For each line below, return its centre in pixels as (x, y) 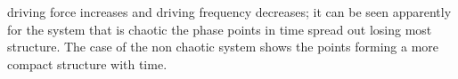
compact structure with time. (87, 63)
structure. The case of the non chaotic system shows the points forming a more (223, 47)
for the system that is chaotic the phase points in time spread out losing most (220, 29)
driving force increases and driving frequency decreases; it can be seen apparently (229, 12)
